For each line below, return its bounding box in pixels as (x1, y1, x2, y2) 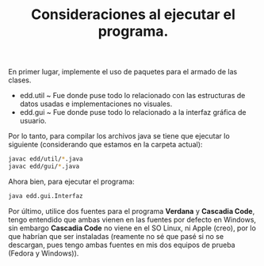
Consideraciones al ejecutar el (30, 6, 236, 24)
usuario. (19, 116, 47, 126)
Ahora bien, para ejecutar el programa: (8, 177, 135, 186)
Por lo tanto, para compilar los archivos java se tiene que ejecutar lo (8, 131, 230, 141)
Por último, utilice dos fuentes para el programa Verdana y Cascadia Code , (8, 206, 255, 215)
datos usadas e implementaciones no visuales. (19, 99, 173, 108)
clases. (8, 75, 32, 85)
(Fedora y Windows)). (8, 248, 79, 258)
